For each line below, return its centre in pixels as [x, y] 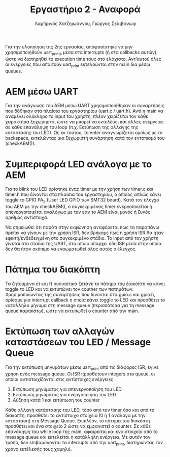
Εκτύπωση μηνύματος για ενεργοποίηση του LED [64, 394]
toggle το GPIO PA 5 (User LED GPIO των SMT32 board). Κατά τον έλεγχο [82, 201]
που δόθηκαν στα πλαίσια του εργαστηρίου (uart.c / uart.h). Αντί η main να [84, 111]
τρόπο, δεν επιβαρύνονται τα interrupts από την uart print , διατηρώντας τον [84, 443]
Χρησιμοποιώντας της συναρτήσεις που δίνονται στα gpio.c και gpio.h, [80, 295]
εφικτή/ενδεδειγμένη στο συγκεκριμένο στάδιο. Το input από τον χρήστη [82, 238]
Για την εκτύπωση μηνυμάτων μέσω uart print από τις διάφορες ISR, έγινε [82, 368]
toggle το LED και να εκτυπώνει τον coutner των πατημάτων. [70, 289]
